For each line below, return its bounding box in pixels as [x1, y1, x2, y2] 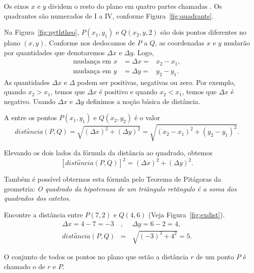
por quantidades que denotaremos [4, 47, 105, 57]
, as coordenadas [155, 38, 205, 48]
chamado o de [4, 261, 45, 271]
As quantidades [4, 77, 50, 87]
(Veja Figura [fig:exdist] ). [148, 209, 225, 219]
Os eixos [4, 1, 29, 11]
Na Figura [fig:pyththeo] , [4, 27, 79, 37]
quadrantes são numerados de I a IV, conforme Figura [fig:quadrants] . [4, 10, 214, 21]
